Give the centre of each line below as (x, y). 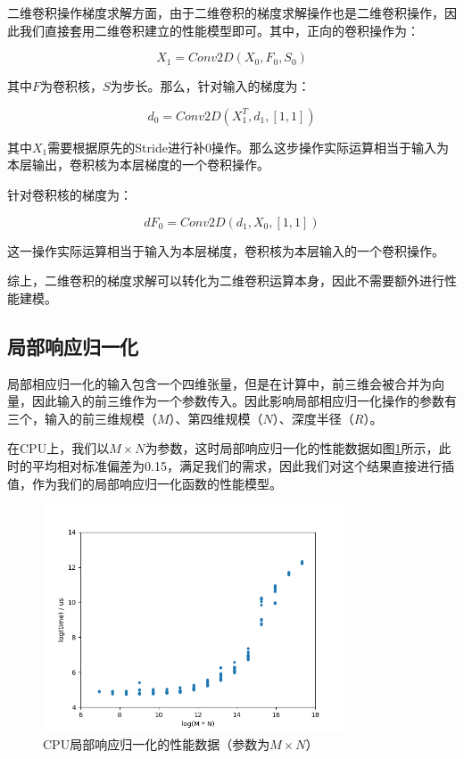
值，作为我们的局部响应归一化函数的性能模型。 (145, 483)
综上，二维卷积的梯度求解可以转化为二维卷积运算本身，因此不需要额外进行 (226, 280)
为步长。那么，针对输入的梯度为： (210, 86)
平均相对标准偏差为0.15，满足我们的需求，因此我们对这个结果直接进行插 (243, 465)
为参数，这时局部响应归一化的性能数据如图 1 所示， (292, 448)
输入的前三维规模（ (100, 418)
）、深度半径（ (313, 418)
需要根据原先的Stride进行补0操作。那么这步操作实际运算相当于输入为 (248, 147)
